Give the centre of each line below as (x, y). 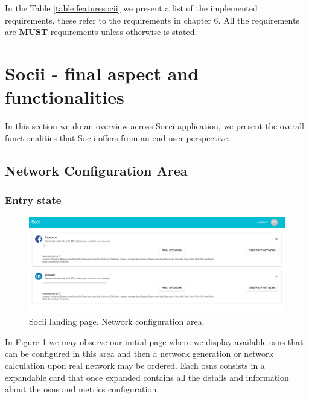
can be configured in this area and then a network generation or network (139, 353)
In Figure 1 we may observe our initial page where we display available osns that (154, 341)
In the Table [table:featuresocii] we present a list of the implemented (131, 8)
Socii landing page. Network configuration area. (117, 321)
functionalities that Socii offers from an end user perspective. (118, 137)
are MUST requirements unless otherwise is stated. (101, 32)
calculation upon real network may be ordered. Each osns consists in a (135, 365)
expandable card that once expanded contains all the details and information (147, 377)
